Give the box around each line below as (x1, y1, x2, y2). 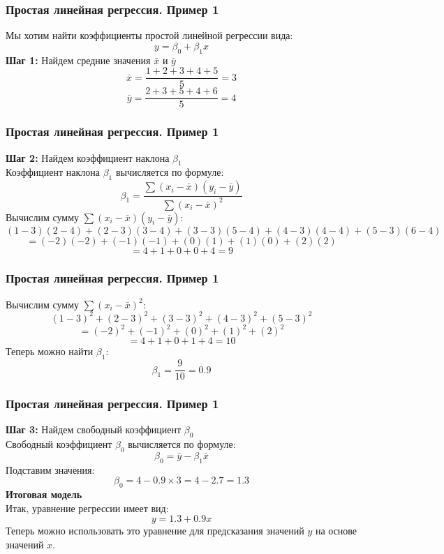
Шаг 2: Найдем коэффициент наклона (6, 150, 170, 165)
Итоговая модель (6, 487, 82, 502)
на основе (315, 523, 357, 538)
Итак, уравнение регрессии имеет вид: (6, 500, 169, 515)
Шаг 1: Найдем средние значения (6, 52, 151, 67)
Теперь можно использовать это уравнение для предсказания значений (6, 523, 304, 538)
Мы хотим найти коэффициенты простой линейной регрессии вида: (6, 28, 293, 43)
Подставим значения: (6, 462, 95, 477)
